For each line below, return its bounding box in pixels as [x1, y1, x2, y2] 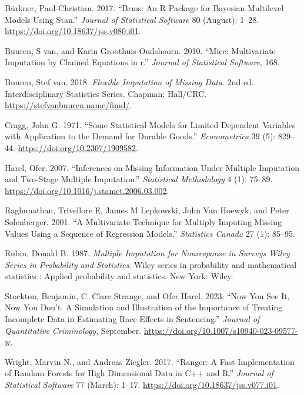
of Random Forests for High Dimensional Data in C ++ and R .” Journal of [5, 367, 273, 379]
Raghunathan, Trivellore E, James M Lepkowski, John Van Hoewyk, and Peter [5, 204, 289, 216]
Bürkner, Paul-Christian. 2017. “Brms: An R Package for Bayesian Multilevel [5, 2, 284, 14]
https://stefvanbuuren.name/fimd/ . [5, 99, 132, 111]
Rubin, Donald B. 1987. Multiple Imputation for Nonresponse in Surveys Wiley [5, 247, 290, 259]
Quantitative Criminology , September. [5, 324, 142, 336]
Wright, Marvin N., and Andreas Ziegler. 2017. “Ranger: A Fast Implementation [5, 355, 295, 367]
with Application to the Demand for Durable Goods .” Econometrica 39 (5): [5, 130, 276, 142]
